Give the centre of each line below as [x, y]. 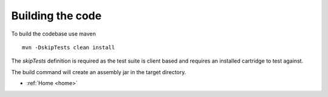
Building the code [56, 16]
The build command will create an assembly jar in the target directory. [99, 72]
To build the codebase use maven [54, 34]
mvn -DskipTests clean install [69, 47]
